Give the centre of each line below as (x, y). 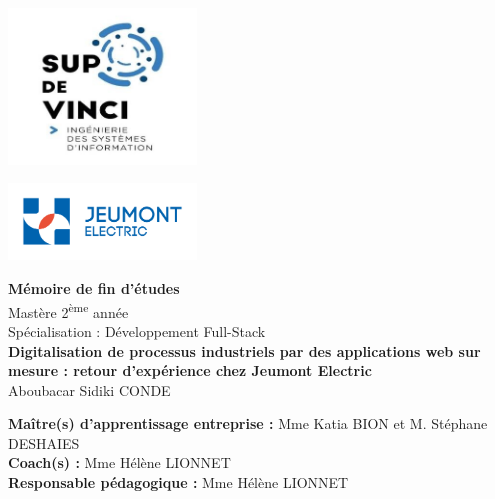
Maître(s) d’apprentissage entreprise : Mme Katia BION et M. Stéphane (248, 423)
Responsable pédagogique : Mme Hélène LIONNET (178, 482)
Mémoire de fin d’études (94, 288)
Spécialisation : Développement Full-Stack (137, 330)
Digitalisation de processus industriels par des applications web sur (244, 350)
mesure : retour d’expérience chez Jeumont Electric (190, 370)
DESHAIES (44, 442)
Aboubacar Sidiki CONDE (89, 389)
